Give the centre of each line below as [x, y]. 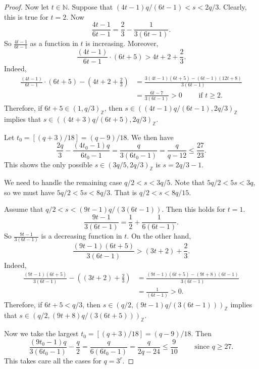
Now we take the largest [41, 333]
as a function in [54, 43]
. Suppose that [90, 7]
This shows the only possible [48, 164]
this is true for [26, 16]
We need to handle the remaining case [63, 182]
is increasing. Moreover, [122, 43]
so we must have [30, 192]
